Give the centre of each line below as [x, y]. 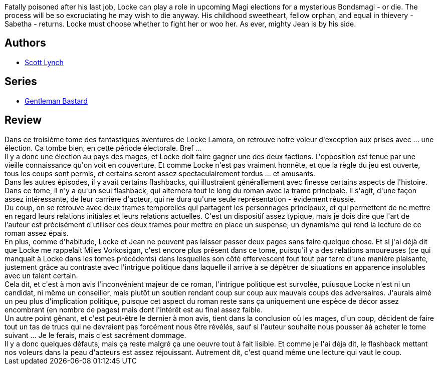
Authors [25, 43]
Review [23, 120]
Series [21, 82]
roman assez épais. [37, 233]
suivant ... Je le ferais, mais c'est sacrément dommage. [95, 335]
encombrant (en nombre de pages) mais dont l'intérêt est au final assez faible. [134, 309]
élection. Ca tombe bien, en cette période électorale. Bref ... [103, 148]
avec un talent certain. [41, 275]
